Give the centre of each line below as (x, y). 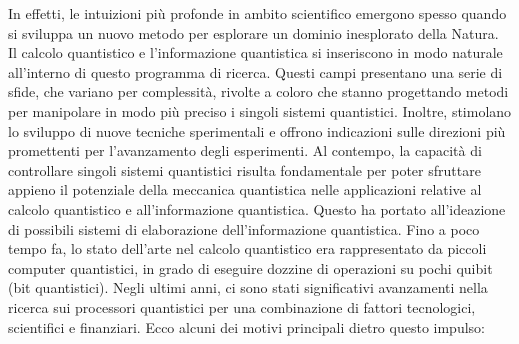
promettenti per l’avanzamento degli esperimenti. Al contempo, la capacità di (245, 150)
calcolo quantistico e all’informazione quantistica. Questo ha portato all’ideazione (257, 208)
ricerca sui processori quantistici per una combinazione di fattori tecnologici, (242, 306)
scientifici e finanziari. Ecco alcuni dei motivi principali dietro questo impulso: (246, 326)
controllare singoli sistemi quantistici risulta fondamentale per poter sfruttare (244, 169)
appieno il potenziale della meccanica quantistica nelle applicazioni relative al (245, 189)
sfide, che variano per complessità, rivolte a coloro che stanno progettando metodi (258, 91)
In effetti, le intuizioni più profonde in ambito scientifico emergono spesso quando (257, 13)
